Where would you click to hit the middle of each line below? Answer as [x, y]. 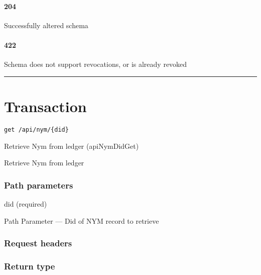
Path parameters [39, 185]
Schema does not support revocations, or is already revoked [96, 64]
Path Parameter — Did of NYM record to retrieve [82, 220]
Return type [30, 266]
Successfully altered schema [46, 25]
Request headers [38, 243]
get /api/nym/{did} [36, 129]
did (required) [26, 203]
